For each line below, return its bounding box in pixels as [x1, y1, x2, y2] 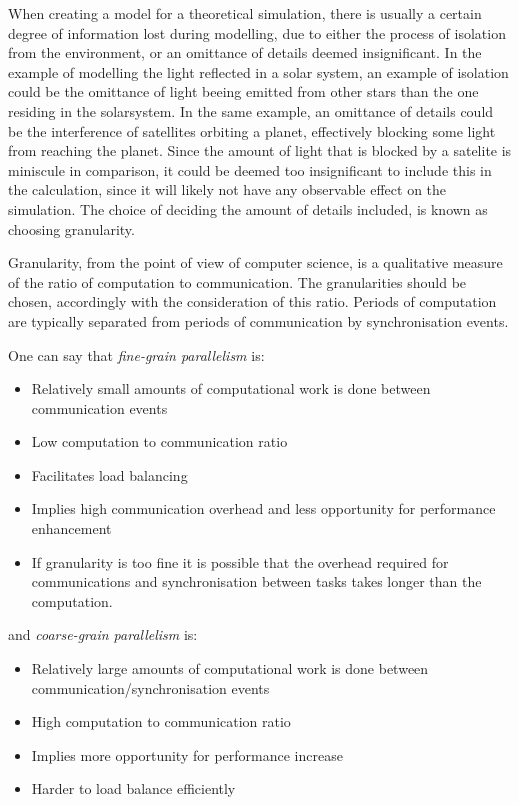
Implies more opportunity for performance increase [31, 744, 343, 765]
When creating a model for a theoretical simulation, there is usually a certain [8, 3, 482, 23]
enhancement [31, 518, 112, 539]
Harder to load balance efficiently [31, 778, 236, 799]
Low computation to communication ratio [31, 431, 288, 452]
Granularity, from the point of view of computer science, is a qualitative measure [8, 252, 503, 273]
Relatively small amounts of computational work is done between [31, 378, 431, 399]
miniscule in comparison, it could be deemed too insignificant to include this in [8, 159, 492, 180]
